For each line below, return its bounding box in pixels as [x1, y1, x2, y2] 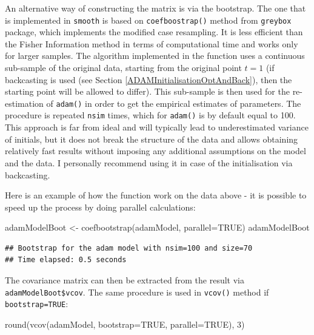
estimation [5, 96, 44, 109]
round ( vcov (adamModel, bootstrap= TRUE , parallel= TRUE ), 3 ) [5, 317, 245, 330]
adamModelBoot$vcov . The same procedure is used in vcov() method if [5, 285, 269, 298]
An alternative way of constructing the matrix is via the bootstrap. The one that [5, 2, 306, 14]
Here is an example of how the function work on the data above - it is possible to [5, 189, 307, 201]
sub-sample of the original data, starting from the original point [5, 61, 242, 74]
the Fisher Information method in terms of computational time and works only [5, 37, 298, 50]
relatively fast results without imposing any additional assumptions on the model [5, 144, 306, 157]
